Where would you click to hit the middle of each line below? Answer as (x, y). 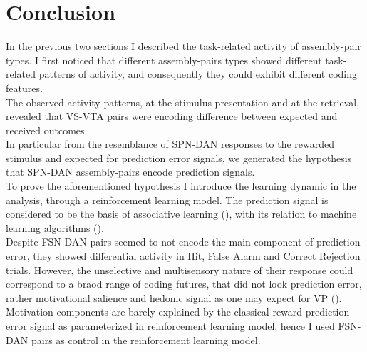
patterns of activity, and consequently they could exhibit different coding (198, 74)
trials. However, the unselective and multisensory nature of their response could (180, 270)
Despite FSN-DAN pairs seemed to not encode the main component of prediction (183, 242)
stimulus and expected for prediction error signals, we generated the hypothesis (179, 157)
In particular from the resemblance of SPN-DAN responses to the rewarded (170, 144)
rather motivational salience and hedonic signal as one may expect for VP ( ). (174, 297)
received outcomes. (47, 130)
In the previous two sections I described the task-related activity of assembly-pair (183, 46)
